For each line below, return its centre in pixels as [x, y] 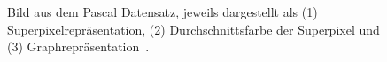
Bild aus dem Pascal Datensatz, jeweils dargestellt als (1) [163, 12]
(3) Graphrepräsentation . [78, 46]
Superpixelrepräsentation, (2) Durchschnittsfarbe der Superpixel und [193, 29]
